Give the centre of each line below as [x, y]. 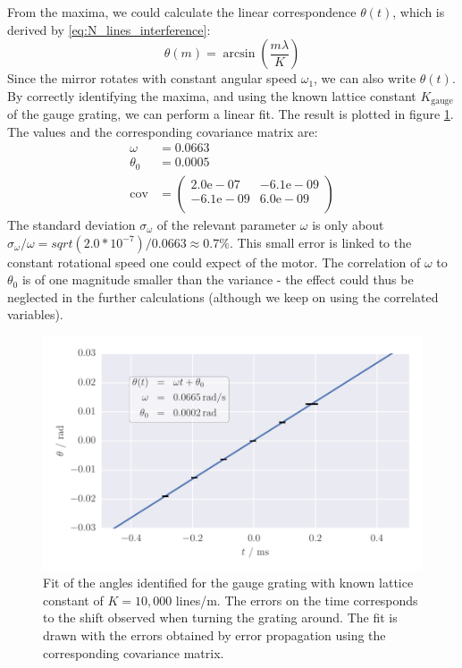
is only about [348, 224]
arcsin [239, 54]
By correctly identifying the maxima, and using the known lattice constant [212, 95]
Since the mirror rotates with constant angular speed [152, 78]
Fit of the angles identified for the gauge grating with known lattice [228, 583]
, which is [419, 12]
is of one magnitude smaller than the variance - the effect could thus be [218, 279]
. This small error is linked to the [320, 242]
